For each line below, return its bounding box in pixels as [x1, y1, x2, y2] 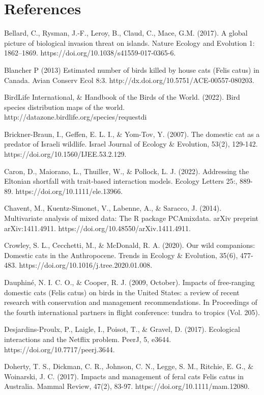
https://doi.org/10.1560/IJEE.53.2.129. [4, 149, 127, 159]
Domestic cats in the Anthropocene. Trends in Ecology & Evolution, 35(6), [4, 249, 238, 260]
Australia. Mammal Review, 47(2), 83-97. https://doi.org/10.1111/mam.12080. [4, 381, 250, 391]
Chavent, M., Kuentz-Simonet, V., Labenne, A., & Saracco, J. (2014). [4, 203, 222, 213]
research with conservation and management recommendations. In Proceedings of [4, 297, 257, 307]
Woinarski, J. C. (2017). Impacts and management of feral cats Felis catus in [4, 371, 244, 381]
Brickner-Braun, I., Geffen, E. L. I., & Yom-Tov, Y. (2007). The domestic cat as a [4, 128, 260, 139]
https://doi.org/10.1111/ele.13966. [15, 185, 123, 196]
